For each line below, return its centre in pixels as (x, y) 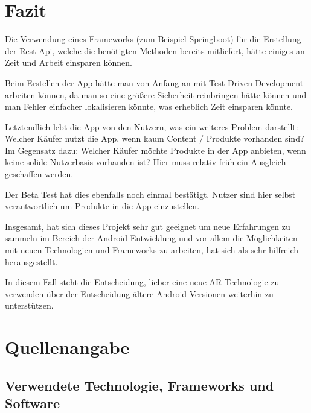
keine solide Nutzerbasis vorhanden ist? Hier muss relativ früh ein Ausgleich (146, 162)
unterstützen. (29, 305)
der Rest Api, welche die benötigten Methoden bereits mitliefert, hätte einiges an (155, 50)
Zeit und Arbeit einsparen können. (69, 62)
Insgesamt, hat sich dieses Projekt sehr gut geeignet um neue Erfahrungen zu (148, 226)
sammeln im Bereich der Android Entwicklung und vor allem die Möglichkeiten (151, 238)
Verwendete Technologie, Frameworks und (139, 385)
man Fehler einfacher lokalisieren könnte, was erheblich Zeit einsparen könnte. (149, 106)
